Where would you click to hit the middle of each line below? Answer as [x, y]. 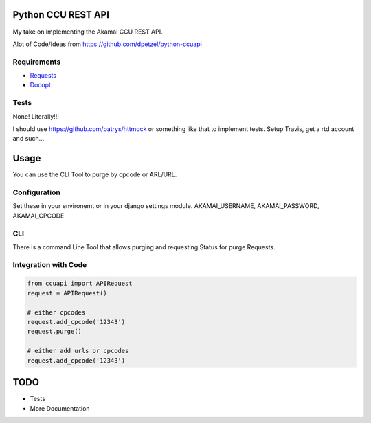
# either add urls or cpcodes [78, 351]
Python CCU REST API [61, 15]
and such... [29, 139]
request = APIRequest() [67, 293]
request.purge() [55, 332]
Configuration [37, 192]
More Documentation [60, 408]
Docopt [41, 85]
